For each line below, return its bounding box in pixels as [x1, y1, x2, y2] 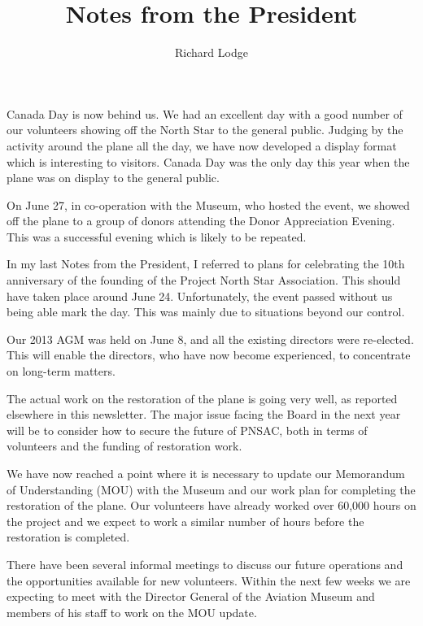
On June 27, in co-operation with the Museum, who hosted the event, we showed [7, 196, 410, 213]
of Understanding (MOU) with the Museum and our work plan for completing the [7, 480, 416, 498]
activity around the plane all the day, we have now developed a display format [7, 137, 397, 154]
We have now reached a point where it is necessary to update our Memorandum [7, 465, 405, 481]
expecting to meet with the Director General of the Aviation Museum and [7, 588, 375, 605]
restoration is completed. [7, 528, 130, 546]
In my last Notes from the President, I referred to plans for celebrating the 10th [7, 255, 405, 272]
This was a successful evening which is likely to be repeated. [7, 228, 307, 245]
